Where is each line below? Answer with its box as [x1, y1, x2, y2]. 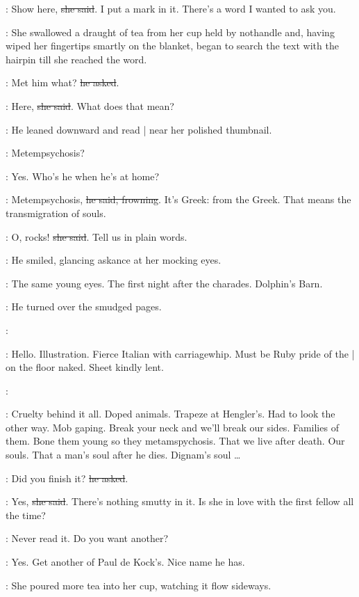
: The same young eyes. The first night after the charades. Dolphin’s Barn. [6, 276, 323, 290]
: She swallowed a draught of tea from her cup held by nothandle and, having [6, 24, 335, 39]
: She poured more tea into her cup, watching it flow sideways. [6, 578, 272, 592]
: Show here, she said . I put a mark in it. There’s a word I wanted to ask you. [6, 1, 336, 15]
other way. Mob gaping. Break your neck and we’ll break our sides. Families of [6, 420, 339, 434]
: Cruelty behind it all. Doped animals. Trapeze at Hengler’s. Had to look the [6, 406, 335, 421]
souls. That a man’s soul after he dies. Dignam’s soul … [6, 447, 241, 462]
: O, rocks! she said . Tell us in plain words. [6, 229, 187, 244]
